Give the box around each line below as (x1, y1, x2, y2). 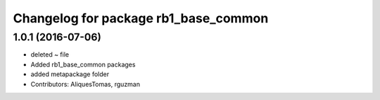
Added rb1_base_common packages (30, 60, 136, 69)
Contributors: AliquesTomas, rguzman (30, 80, 141, 88)
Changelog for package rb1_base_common (13, 10, 269, 26)
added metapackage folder (30, 70, 109, 78)
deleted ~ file (30, 50, 70, 59)
